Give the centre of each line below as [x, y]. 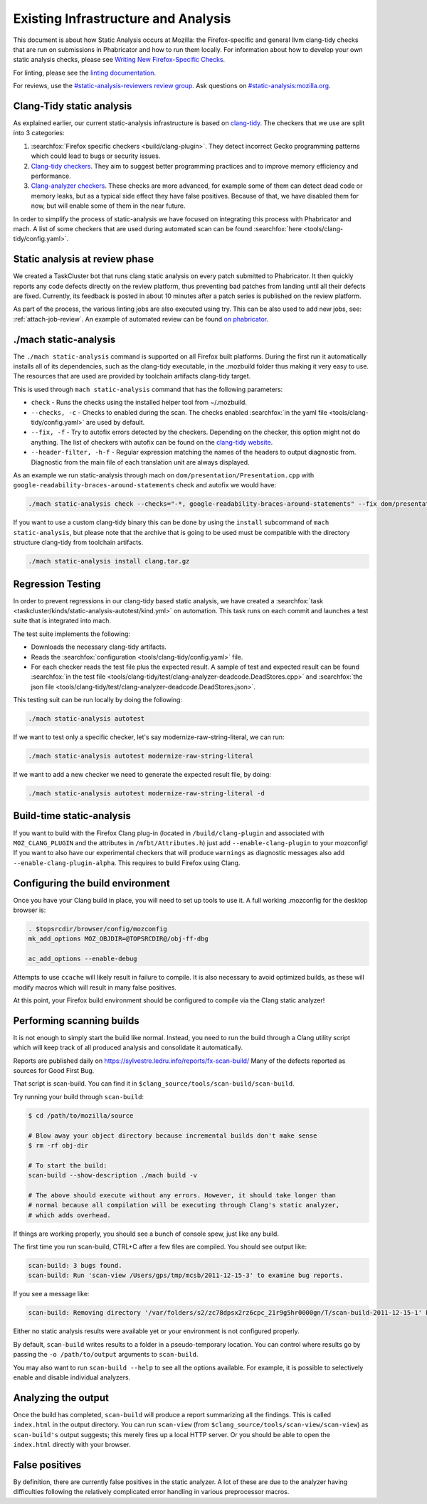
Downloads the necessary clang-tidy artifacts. [99, 647]
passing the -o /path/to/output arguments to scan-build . [106, 1355]
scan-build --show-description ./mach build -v [112, 1175]
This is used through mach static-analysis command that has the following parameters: [148, 389]
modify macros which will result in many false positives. [95, 987]
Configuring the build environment [91, 883]
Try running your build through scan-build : [79, 1096]
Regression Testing [57, 584]
